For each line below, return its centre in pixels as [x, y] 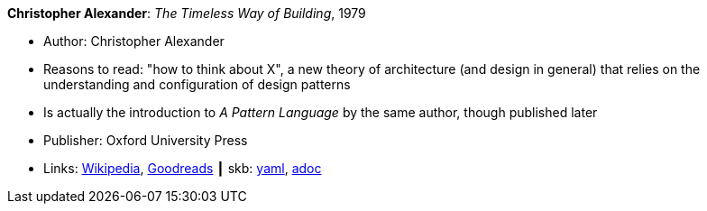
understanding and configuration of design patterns [197, 84]
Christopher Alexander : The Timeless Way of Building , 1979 [187, 13]
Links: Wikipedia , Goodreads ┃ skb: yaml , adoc [183, 168]
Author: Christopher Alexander [134, 41]
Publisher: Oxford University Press [146, 140]
